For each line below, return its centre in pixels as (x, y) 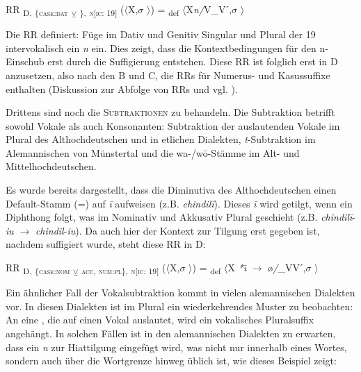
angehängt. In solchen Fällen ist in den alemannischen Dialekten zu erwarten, (171, 333)
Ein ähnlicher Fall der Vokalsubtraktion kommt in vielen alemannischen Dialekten (180, 293)
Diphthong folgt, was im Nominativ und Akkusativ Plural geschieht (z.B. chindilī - (180, 217)
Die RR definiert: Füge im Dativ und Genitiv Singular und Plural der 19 (161, 34)
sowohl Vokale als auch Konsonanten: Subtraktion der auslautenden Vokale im (173, 125)
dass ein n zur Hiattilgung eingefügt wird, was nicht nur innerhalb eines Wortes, (176, 347)
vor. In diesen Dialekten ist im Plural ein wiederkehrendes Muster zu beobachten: (179, 306)
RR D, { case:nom (38, 268)
